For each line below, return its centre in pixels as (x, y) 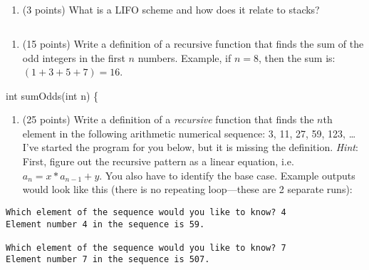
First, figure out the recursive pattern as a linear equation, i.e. (158, 161)
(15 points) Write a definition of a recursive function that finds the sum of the (193, 43)
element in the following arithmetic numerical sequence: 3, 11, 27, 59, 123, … (189, 133)
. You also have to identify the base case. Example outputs (227, 175)
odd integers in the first (74, 57)
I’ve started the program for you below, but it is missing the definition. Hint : (190, 147)
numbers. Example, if (184, 57)
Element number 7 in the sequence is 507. (108, 260)
